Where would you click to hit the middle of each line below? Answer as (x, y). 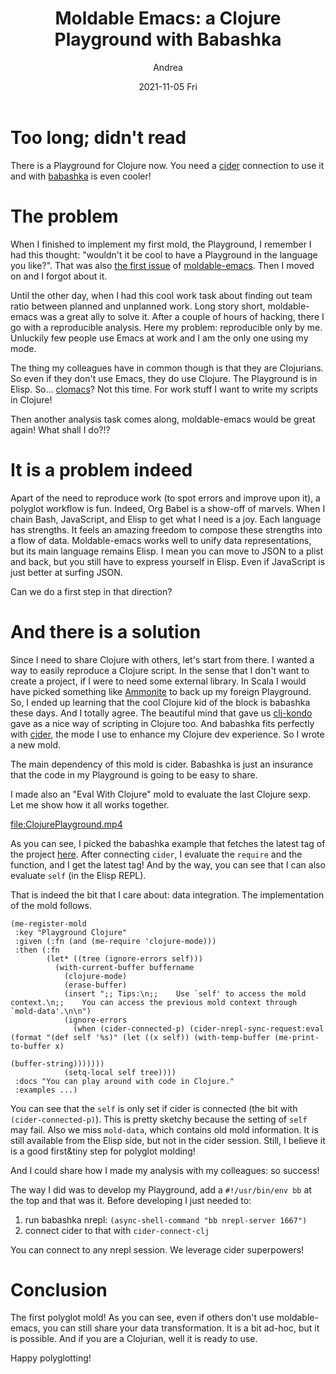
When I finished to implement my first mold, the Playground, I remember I (161, 244)
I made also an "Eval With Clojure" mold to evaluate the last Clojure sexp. (160, 794)
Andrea (168, 67)
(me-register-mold (48, 923)
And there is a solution (106, 631)
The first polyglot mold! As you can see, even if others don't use (142, 1318)
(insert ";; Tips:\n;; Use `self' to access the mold (185, 993)
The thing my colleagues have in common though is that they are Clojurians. (167, 368)
